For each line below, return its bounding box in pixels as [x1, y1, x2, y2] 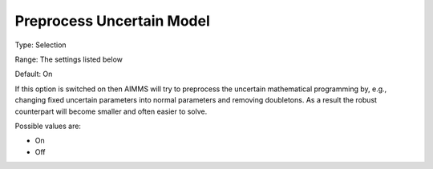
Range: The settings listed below [14, 54, 123, 64]
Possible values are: [14, 121, 82, 131]
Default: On [14, 69, 53, 79]
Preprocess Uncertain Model [14, 12, 210, 30]
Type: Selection [14, 40, 67, 50]
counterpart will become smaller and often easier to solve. [14, 107, 208, 116]
